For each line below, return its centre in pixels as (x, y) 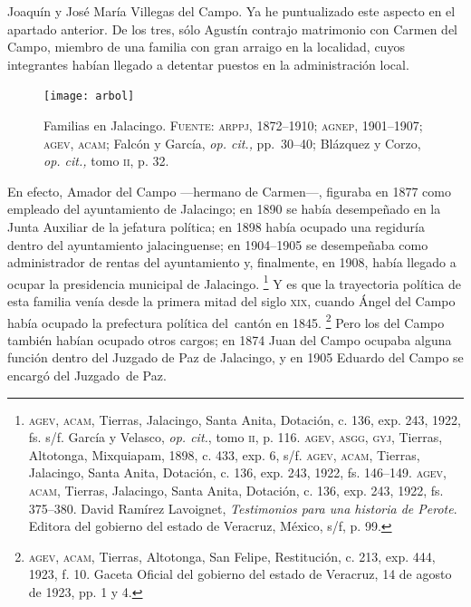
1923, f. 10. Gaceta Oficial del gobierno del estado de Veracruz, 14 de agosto (240, 574)
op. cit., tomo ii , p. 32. (106, 161)
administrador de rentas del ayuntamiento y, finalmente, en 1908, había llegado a (232, 262)
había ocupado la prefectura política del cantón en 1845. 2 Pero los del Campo (226, 321)
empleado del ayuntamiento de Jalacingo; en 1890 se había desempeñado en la (224, 209)
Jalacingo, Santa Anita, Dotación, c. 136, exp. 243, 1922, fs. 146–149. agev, (237, 472)
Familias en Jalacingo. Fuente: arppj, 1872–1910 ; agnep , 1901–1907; (233, 125)
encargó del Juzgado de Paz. (87, 376)
